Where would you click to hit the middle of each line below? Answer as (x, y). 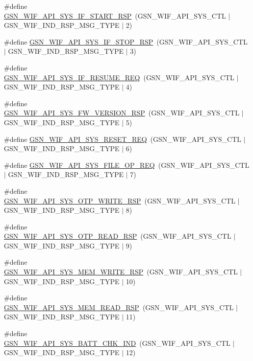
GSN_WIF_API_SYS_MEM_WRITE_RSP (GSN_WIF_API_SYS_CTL (121, 272)
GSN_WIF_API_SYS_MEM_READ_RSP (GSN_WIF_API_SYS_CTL (119, 307)
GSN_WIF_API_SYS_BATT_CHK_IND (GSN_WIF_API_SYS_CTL (117, 343)
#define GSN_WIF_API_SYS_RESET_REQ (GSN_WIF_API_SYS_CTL (123, 139)
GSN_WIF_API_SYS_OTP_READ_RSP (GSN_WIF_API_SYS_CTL (118, 236)
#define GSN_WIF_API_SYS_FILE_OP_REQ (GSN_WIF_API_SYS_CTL (127, 165)
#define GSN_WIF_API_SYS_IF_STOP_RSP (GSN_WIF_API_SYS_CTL (126, 41)
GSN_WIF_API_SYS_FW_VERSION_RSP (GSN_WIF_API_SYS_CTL (122, 113)
